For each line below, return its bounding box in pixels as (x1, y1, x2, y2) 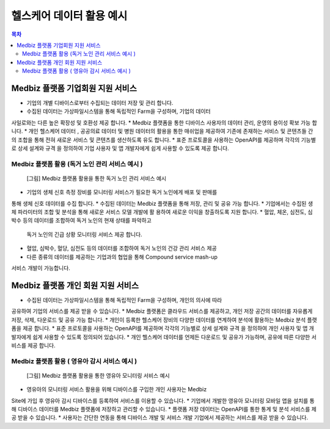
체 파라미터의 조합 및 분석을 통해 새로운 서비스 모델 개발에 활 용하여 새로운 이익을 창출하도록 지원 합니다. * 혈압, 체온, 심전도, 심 (11, 208, 313, 216)
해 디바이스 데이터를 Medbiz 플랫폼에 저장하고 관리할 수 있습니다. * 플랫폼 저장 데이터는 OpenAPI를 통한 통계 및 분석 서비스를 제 (11, 406, 317, 413)
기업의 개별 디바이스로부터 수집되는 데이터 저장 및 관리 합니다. (26, 99, 174, 107)
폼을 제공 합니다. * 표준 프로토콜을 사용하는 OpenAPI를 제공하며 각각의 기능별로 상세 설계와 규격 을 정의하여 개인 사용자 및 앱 (11, 325, 308, 332)
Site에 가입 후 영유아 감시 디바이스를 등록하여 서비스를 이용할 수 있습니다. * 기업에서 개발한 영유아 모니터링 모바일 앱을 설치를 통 (11, 397, 315, 404)
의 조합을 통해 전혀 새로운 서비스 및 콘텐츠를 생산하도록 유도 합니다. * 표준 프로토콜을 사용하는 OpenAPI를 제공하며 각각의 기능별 (11, 136, 316, 143)
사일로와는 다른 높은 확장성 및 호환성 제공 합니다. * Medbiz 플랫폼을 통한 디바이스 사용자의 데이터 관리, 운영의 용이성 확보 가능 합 (11, 119, 317, 126)
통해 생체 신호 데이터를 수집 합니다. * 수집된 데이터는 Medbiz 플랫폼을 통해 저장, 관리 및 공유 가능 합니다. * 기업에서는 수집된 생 (11, 200, 313, 207)
